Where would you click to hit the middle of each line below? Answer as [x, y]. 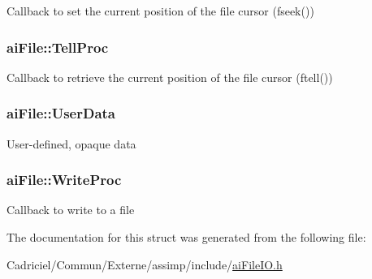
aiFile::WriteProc [64, 180]
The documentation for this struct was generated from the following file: [186, 237]
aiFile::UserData [61, 113]
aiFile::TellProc [58, 47]
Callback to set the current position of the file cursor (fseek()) [160, 11]
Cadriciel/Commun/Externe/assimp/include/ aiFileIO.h [145, 264]
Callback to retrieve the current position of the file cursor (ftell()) [170, 77]
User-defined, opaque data [71, 143]
